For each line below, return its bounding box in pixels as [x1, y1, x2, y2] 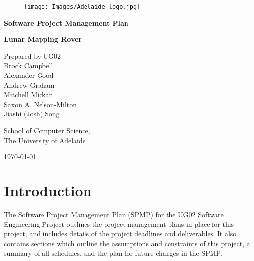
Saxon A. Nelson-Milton [4, 99, 77, 109]
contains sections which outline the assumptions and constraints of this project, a [4, 238, 250, 248]
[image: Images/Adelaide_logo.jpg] [24, 3, 141, 10]
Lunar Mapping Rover [4, 34, 82, 44]
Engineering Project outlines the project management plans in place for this [4, 219, 234, 229]
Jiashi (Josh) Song [4, 109, 60, 119]
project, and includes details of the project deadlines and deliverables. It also [4, 228, 237, 239]
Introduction [4, 180, 92, 200]
